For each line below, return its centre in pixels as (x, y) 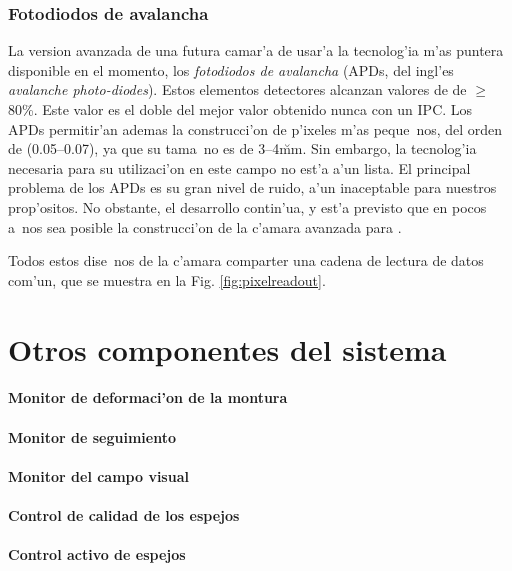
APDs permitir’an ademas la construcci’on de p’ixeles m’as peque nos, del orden (255, 128)
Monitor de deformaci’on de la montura (148, 397)
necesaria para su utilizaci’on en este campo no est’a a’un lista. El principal (239, 167)
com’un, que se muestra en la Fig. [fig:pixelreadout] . (167, 279)
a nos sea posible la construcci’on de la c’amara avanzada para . (205, 226)
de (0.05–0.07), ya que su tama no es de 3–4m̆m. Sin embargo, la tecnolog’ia (242, 148)
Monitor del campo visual (98, 475)
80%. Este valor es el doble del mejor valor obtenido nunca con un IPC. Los (240, 109)
